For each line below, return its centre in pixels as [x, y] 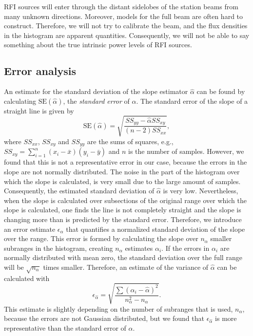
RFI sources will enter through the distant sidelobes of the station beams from [121, 6]
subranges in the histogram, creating [58, 248]
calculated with [27, 278]
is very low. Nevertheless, [201, 191]
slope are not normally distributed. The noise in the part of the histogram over [122, 171]
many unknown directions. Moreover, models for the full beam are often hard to [124, 16]
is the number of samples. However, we [186, 151]
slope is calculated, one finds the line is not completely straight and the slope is [123, 210]
